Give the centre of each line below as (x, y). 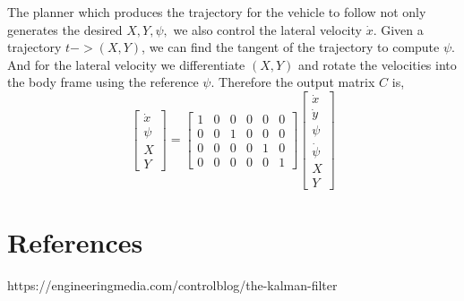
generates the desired (65, 29)
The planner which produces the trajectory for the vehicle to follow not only (217, 12)
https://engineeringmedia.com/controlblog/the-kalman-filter (172, 284)
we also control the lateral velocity (267, 29)
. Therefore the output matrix (293, 82)
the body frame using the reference (103, 82)
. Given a (398, 29)
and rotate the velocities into (378, 64)
